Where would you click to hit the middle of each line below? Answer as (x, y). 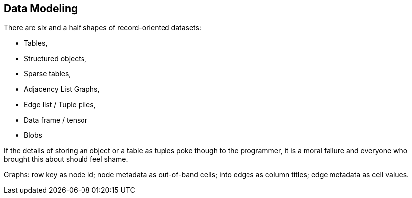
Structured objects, (55, 59)
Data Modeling (41, 9)
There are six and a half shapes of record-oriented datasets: (103, 28)
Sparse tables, (47, 74)
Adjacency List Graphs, (62, 89)
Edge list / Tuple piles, (60, 105)
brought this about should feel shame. (66, 159)
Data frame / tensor (56, 120)
